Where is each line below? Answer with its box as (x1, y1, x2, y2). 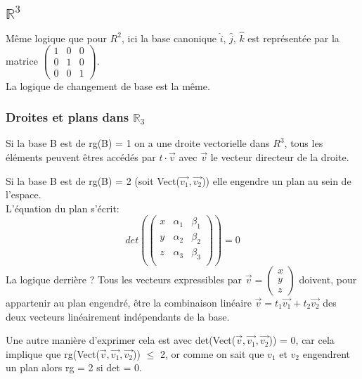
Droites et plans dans (6, 108, 129, 126)
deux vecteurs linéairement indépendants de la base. (6, 309, 230, 323)
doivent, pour (299, 271, 357, 286)
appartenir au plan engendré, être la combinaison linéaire (6, 295, 252, 309)
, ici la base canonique (121, 30, 216, 45)
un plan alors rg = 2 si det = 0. (6, 360, 142, 375)
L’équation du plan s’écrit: (6, 200, 119, 215)
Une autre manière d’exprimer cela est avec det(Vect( (6, 333, 236, 347)
